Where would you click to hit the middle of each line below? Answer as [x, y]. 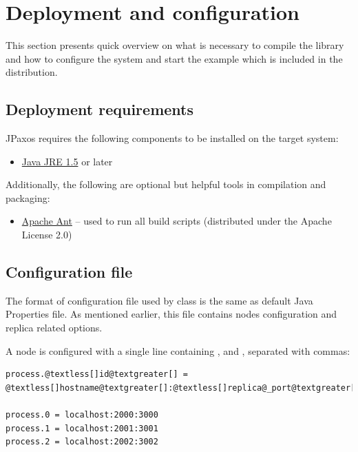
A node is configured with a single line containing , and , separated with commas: [178, 350]
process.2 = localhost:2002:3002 [82, 442]
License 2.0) [47, 235]
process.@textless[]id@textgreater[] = [97, 374]
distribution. [32, 72]
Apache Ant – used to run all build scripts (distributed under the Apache [177, 221]
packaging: [28, 197]
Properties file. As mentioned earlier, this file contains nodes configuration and [171, 314]
